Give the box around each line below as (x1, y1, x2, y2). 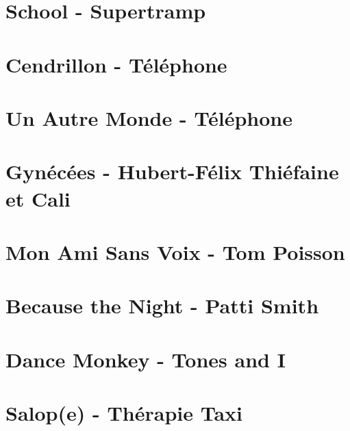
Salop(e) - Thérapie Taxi (5, 399, 242, 426)
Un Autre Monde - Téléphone (5, 103, 292, 131)
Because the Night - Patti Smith (5, 291, 319, 319)
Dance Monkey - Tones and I (5, 345, 286, 373)
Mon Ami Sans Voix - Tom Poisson (5, 237, 345, 265)
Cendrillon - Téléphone (5, 50, 227, 78)
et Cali (5, 184, 71, 212)
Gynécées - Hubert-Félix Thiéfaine (5, 157, 339, 185)
